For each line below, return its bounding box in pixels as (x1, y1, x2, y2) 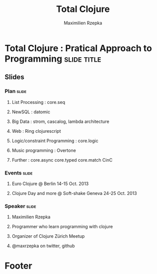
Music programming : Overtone (11, 147, 77, 153)
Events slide (4, 169, 33, 176)
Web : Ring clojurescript (11, 128, 61, 134)
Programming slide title (4, 53, 101, 64)
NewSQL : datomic (11, 108, 51, 115)
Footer (4, 260, 33, 272)
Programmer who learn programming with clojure (11, 224, 113, 230)
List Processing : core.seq (11, 99, 66, 105)
